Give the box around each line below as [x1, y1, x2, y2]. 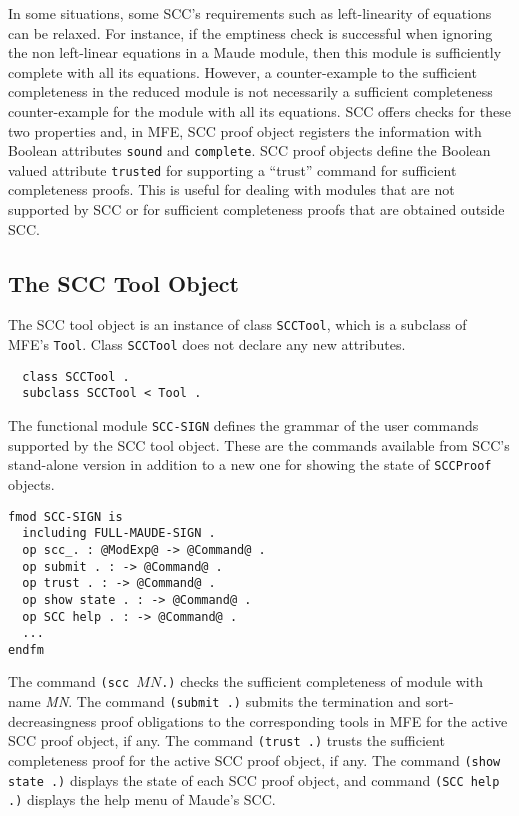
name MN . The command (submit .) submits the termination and [8, 691, 421, 712]
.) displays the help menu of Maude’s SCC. [8, 789, 276, 810]
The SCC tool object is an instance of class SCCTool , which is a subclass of [8, 314, 467, 335]
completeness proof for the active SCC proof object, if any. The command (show [8, 750, 501, 771]
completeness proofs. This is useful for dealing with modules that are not [8, 179, 455, 200]
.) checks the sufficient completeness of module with [161, 671, 483, 692]
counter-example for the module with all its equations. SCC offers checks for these [8, 100, 511, 121]
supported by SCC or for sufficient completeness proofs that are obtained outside [8, 199, 505, 220]
